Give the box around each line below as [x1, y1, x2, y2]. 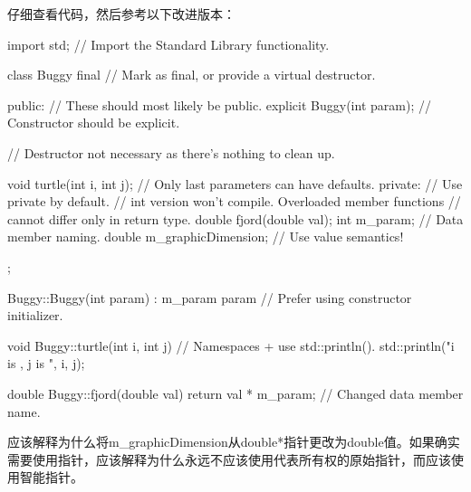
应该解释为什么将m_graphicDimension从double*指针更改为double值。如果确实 [7, 432, 460, 451]
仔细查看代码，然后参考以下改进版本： [7, 5, 235, 23]
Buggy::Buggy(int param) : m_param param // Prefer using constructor [7, 288, 412, 307]
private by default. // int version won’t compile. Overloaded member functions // [7, 192, 461, 211]
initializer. [7, 306, 63, 325]
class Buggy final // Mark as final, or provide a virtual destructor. [7, 65, 376, 84]
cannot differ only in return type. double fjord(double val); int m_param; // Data [7, 209, 464, 228]
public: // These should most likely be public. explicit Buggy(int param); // [7, 95, 431, 114]
